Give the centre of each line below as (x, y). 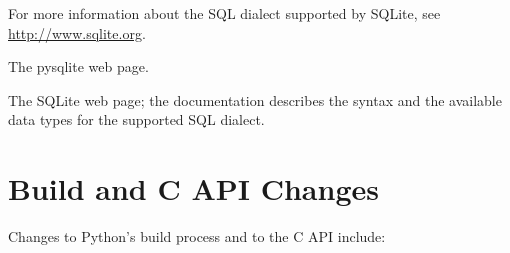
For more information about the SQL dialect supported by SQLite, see (224, 13)
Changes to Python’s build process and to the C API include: (197, 236)
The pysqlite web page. (78, 66)
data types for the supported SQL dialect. (136, 119)
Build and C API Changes (193, 188)
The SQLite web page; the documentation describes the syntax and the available (255, 99)
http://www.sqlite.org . (77, 32)
